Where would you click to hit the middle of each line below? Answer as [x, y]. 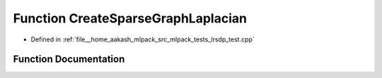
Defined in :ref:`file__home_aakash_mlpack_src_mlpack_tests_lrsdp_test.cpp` [143, 39]
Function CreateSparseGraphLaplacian [130, 18]
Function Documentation [69, 59]
